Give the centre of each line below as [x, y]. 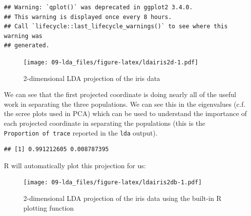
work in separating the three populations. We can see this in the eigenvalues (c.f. [125, 104]
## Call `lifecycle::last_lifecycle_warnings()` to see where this [116, 27]
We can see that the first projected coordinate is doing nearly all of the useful [120, 94]
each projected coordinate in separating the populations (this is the [105, 123]
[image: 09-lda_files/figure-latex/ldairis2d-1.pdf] [111, 62]
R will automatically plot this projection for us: [75, 165]
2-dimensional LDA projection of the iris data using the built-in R [123, 198]
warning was [23, 36]
